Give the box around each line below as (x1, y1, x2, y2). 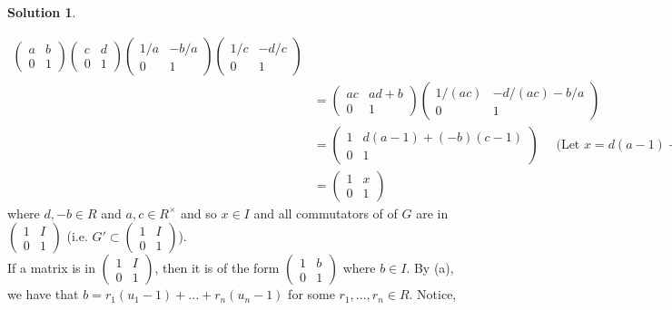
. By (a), (406, 258, 454, 277)
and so (181, 203, 217, 222)
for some (288, 285, 335, 304)
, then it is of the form (154, 258, 280, 277)
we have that (7, 285, 79, 304)
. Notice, (409, 285, 457, 304)
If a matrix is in (7, 258, 95, 277)
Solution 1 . (7, 3, 76, 21)
